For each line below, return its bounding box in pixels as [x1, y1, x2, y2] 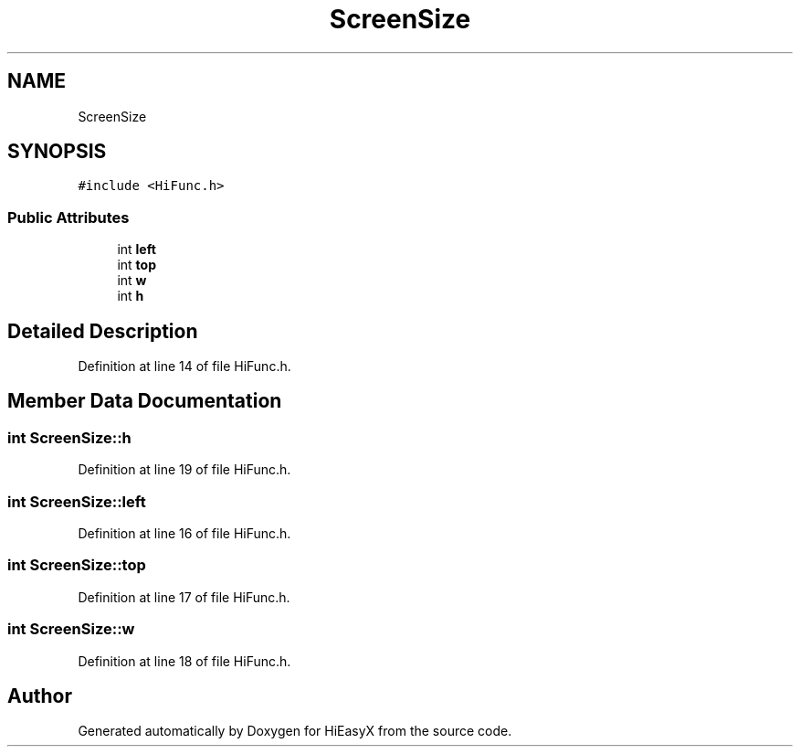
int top [117, 257, 156, 273]
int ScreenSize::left [7, 492, 146, 511]
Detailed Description [7, 319, 198, 343]
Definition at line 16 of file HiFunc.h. [78, 526, 291, 541]
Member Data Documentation [7, 389, 282, 413]
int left [117, 241, 156, 258]
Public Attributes [7, 207, 130, 227]
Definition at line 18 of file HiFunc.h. [78, 653, 291, 669]
